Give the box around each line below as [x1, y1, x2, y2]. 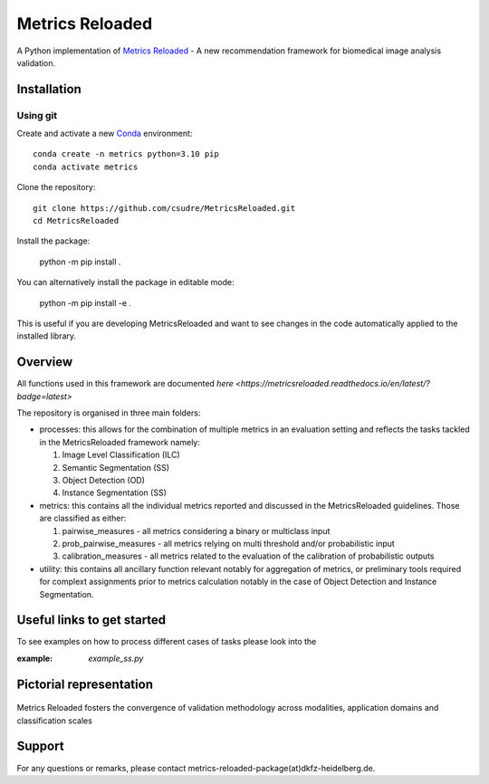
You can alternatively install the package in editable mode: [16, 277, 235, 288]
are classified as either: [39, 512, 127, 524]
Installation [16, 81, 81, 97]
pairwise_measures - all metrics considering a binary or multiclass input [62, 525, 331, 536]
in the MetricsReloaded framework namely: [39, 436, 201, 447]
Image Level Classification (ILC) [62, 449, 180, 461]
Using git [16, 109, 58, 121]
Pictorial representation [16, 676, 154, 692]
